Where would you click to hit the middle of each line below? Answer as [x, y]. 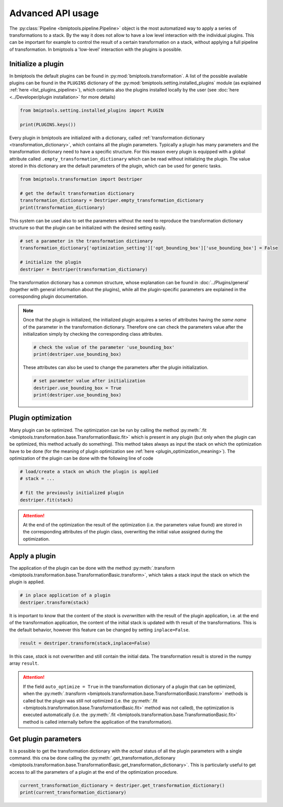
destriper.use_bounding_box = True [77, 388]
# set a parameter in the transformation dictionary [87, 241]
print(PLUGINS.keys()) [48, 124]
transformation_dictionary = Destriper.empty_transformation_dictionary [112, 200]
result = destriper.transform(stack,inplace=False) [85, 643]
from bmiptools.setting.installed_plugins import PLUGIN [92, 110]
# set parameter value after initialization [90, 381]
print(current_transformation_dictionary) [73, 793]
